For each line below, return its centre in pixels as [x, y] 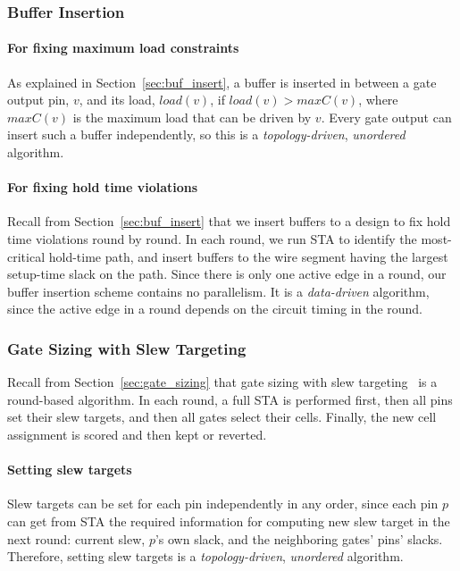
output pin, [38, 100]
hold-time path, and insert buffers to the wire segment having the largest [248, 256]
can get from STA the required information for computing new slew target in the [229, 521]
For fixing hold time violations [103, 187]
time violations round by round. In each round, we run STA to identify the [212, 239]
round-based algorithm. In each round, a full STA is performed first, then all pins [230, 399]
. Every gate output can [386, 117]
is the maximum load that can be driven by [192, 117]
